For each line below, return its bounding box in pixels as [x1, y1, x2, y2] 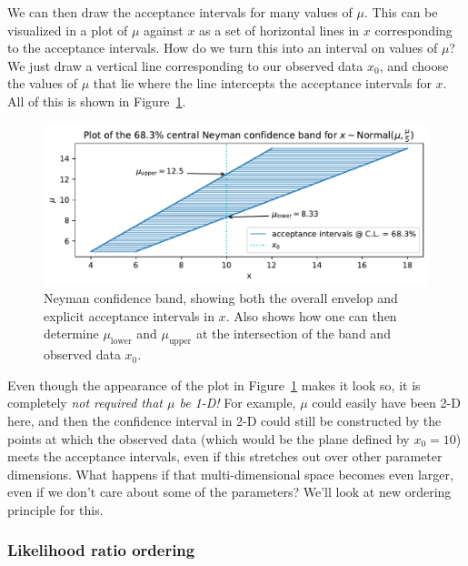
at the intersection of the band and [195, 324, 391, 343]
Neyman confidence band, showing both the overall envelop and [44, 288, 398, 308]
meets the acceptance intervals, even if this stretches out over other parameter [7, 447, 443, 466]
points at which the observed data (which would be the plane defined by [7, 429, 410, 448]
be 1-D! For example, [179, 393, 296, 412]
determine [44, 324, 99, 343]
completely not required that [7, 393, 163, 412]
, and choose [379, 56, 449, 75]
